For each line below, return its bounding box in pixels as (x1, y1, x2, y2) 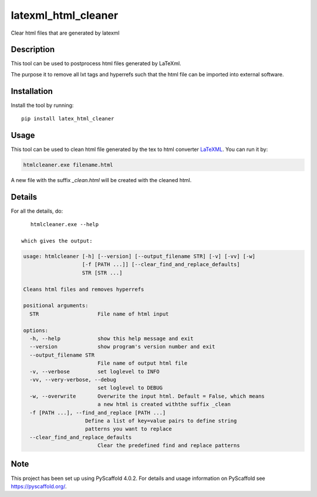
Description (11, 45, 55, 55)
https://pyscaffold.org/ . (11, 482, 67, 490)
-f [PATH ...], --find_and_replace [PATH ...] (29, 409, 166, 416)
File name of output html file (97, 360, 188, 367)
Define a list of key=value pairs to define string (85, 417, 237, 424)
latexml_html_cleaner (11, 9, 119, 22)
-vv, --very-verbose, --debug (29, 376, 117, 383)
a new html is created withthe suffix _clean (97, 401, 231, 408)
